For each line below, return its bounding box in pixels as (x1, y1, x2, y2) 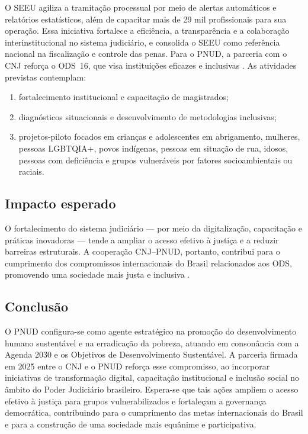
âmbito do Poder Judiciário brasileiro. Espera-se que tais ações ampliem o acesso (5, 383, 299, 396)
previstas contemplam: (5, 70, 86, 83)
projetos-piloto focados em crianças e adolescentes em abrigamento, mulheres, (18, 130, 300, 143)
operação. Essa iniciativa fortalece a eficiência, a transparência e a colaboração (5, 24, 290, 37)
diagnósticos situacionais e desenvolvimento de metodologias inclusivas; (18, 110, 277, 123)
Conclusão (5, 297, 69, 316)
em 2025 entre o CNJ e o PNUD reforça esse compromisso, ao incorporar (5, 359, 270, 372)
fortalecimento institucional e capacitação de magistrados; (18, 91, 229, 103)
